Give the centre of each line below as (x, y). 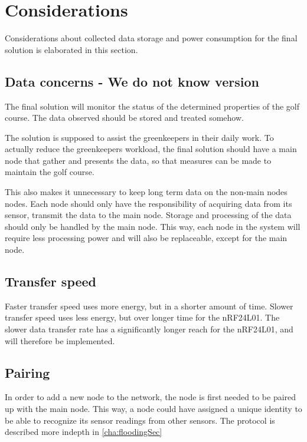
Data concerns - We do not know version (132, 81)
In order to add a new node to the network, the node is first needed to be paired (151, 397)
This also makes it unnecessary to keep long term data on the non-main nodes (146, 192)
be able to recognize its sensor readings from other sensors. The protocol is (140, 420)
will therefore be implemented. (60, 340)
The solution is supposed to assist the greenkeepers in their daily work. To (139, 137)
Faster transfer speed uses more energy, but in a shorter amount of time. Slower (149, 306)
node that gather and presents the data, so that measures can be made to (138, 160)
